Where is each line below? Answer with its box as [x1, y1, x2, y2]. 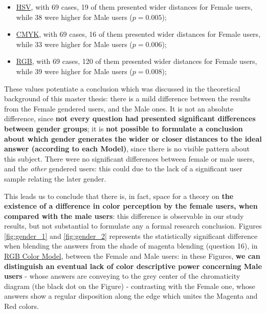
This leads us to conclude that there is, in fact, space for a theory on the [4, 190, 234, 201]
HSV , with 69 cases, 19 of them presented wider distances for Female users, [16, 2, 253, 12]
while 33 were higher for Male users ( [16, 38, 132, 49]
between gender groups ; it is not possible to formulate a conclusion [4, 123, 243, 133]
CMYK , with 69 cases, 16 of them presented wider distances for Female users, [16, 29, 261, 39]
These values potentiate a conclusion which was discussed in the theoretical [4, 83, 240, 94]
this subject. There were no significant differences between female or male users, [4, 153, 255, 164]
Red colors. [4, 301, 39, 311]
